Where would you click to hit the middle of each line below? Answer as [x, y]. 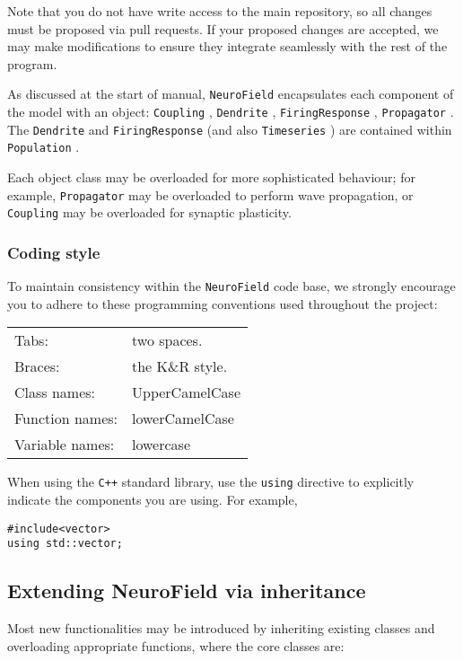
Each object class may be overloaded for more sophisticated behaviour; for [211, 177]
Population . [44, 147]
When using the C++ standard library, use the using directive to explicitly [211, 482]
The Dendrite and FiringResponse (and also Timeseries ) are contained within [230, 129]
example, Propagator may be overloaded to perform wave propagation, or [210, 194]
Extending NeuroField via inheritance [187, 590]
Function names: [66, 419]
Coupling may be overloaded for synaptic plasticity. [149, 212]
